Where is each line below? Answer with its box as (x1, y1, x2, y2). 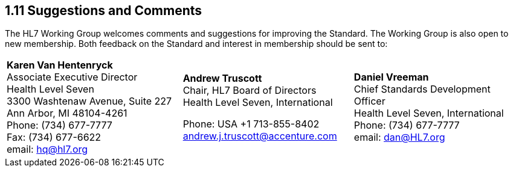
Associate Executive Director (7, 71, 138, 84)
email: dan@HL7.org (353, 131, 445, 144)
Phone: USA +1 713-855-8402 (182, 118, 320, 131)
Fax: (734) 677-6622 (7, 131, 102, 144)
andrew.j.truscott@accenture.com (182, 130, 337, 143)
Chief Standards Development (353, 83, 491, 96)
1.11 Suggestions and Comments (5, 3, 202, 18)
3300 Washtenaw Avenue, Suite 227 (7, 95, 172, 108)
